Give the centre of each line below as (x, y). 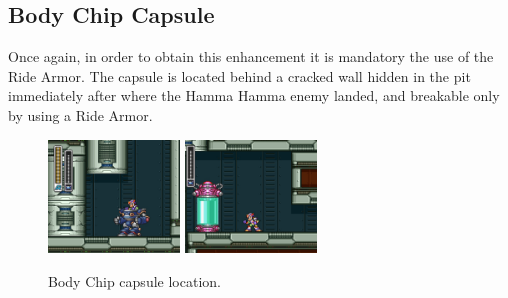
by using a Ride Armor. (80, 114)
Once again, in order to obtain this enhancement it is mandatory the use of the (251, 56)
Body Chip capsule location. (134, 280)
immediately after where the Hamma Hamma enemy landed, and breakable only (254, 95)
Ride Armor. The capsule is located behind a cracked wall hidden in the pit (239, 75)
